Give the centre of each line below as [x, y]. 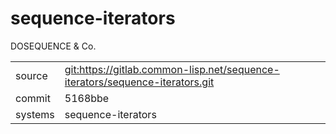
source [31, 75]
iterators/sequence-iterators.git [139, 82]
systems [35, 114]
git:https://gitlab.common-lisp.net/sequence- [172, 69]
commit [33, 98]
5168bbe [87, 98]
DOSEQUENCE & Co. [53, 46]
